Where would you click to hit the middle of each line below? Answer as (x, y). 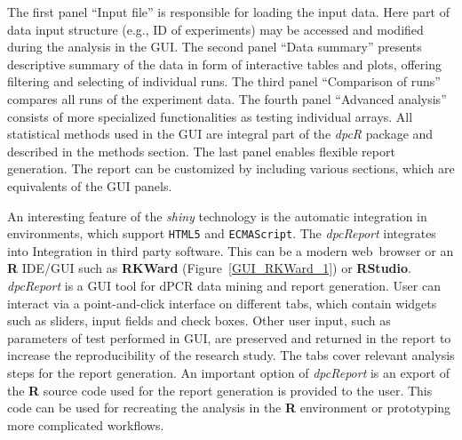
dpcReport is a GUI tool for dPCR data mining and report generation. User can (224, 285)
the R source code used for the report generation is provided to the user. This (220, 390)
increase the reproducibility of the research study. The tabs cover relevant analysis (231, 355)
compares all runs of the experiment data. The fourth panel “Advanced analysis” (227, 98)
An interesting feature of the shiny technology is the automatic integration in (217, 216)
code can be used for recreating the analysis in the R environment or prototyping (229, 408)
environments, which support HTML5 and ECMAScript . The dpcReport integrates (222, 233)
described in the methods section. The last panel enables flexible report (201, 151)
